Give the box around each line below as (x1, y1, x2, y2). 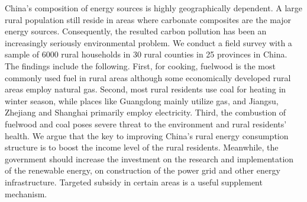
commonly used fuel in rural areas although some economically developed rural (5, 71, 291, 84)
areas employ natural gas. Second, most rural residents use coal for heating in (5, 83, 286, 95)
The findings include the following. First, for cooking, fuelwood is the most (5, 59, 276, 72)
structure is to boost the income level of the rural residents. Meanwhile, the (5, 141, 279, 153)
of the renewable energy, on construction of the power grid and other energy (5, 164, 280, 177)
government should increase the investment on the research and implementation (5, 152, 294, 165)
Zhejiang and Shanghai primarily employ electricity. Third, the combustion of (5, 106, 286, 118)
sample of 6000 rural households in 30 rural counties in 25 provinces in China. (5, 48, 287, 60)
